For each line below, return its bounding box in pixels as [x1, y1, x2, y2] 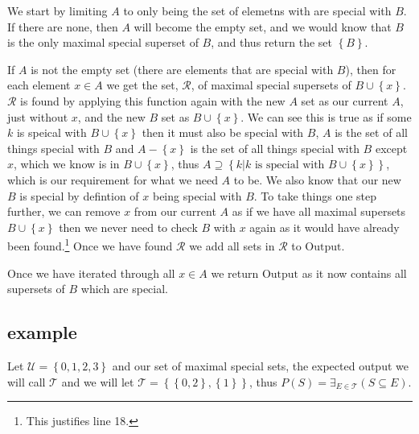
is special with [254, 159, 325, 172]
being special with [152, 187, 242, 204]
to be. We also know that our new [233, 171, 401, 188]
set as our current [301, 92, 388, 109]
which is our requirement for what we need [7, 171, 218, 188]
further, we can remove [7, 203, 121, 220]
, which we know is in [14, 155, 120, 172]
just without [7, 108, 68, 125]
